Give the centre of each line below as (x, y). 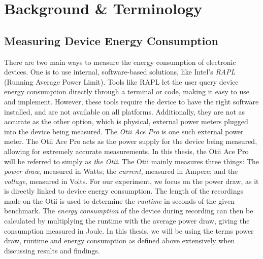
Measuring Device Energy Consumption (111, 40)
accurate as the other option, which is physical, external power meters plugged (126, 121)
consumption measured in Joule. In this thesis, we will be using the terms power (129, 230)
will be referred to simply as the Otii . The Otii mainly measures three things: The (132, 161)
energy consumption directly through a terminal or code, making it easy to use (127, 91)
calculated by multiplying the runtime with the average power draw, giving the (127, 221)
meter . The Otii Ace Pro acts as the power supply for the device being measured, (131, 141)
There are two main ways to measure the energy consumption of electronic (120, 62)
